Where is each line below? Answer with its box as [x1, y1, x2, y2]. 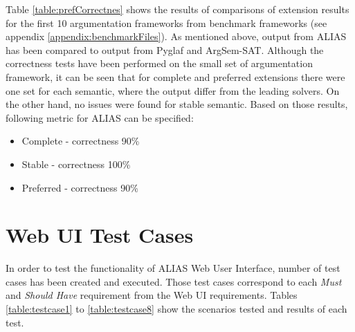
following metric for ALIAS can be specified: [6, 110, 194, 124]
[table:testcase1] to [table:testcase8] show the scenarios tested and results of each [6, 302, 347, 316]
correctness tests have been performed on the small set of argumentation [6, 56, 313, 71]
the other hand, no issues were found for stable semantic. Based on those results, [6, 97, 348, 111]
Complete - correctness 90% [21, 133, 140, 148]
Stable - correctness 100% [21, 156, 131, 171]
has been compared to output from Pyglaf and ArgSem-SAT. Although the [6, 42, 324, 57]
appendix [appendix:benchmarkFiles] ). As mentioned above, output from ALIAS [6, 29, 347, 44]
